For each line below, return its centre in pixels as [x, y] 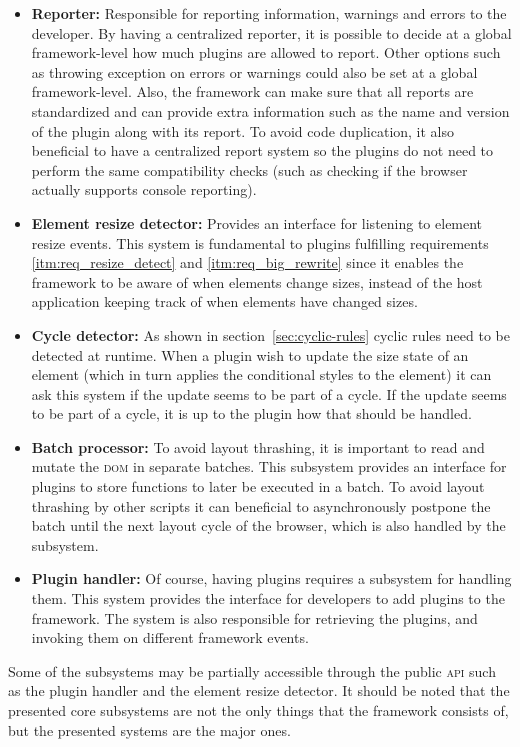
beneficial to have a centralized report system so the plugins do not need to [262, 150]
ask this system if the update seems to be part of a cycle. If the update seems [269, 393]
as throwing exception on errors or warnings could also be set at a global [254, 71]
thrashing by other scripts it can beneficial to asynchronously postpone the [261, 505]
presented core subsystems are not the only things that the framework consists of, [258, 710]
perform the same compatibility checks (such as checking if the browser [249, 169]
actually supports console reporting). [144, 189]
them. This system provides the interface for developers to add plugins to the [268, 598]
